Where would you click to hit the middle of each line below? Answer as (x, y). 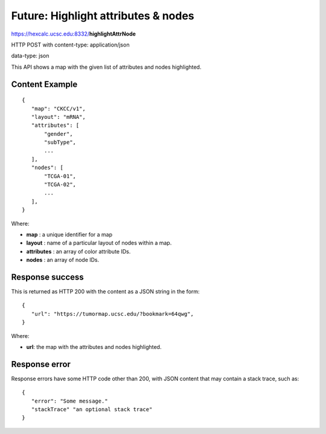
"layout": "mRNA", (58, 117)
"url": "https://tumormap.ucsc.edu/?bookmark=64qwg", (113, 314)
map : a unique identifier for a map (69, 234)
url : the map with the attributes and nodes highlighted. (94, 347)
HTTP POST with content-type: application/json (70, 45)
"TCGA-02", (60, 185)
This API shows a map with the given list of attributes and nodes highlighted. (106, 67)
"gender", (59, 134)
